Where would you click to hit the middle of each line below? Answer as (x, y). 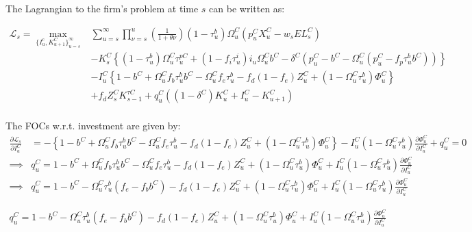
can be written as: (247, 8)
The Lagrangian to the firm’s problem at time (102, 8)
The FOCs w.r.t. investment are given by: (93, 126)
